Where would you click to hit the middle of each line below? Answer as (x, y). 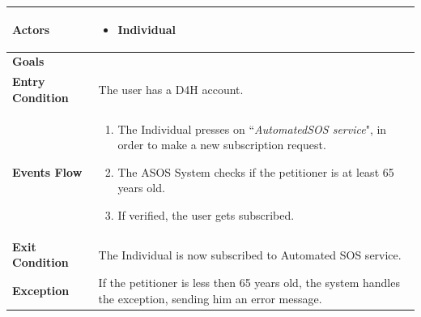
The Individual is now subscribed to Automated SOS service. (250, 254)
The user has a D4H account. (171, 89)
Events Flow (47, 171)
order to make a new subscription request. (222, 145)
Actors (31, 29)
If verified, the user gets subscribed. (206, 215)
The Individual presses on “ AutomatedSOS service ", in (252, 129)
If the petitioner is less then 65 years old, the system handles (249, 283)
